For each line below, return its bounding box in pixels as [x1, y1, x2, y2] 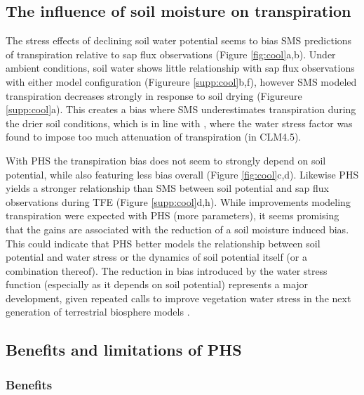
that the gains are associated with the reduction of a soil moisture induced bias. [6, 221, 349, 236]
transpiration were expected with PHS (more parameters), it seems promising [6, 208, 339, 223]
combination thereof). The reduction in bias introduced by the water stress [6, 263, 328, 278]
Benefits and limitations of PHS [6, 339, 242, 361]
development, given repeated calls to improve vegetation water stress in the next [6, 290, 351, 305]
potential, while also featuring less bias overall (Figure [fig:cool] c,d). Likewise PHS [6, 167, 359, 181]
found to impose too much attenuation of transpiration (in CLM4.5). [6, 129, 302, 144]
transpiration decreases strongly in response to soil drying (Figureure [6, 88, 302, 103]
